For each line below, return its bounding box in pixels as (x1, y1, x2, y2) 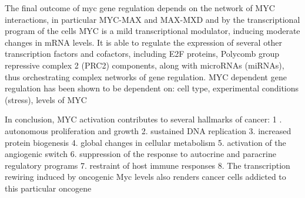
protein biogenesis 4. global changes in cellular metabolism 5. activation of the (5, 136, 286, 148)
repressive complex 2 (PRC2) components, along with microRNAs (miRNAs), (5, 59, 284, 71)
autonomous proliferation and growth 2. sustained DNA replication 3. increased (5, 124, 291, 136)
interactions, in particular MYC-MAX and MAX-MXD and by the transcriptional (5, 13, 300, 25)
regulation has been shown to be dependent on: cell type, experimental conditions (5, 82, 299, 94)
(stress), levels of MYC (5, 93, 87, 105)
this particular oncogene (5, 182, 92, 194)
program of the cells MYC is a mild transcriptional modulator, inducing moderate (5, 25, 300, 37)
